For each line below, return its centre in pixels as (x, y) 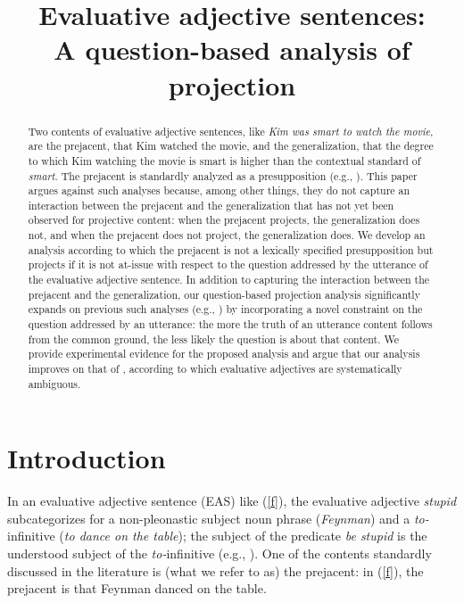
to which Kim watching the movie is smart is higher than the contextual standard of (224, 160)
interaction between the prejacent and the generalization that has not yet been (211, 205)
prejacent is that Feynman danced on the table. (137, 588)
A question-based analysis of (232, 50)
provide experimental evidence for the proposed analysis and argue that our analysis (224, 354)
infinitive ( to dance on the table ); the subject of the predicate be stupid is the (217, 536)
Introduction (87, 458)
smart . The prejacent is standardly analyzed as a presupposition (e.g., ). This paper (223, 175)
